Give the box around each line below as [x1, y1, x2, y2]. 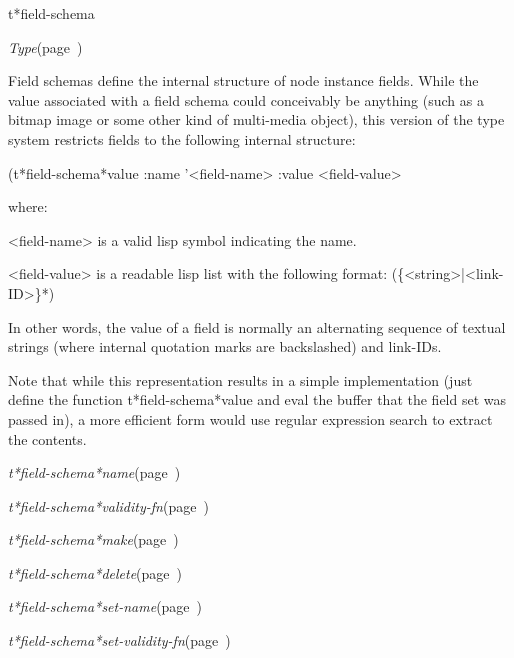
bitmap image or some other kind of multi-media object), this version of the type [8, 109, 505, 130]
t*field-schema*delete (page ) [8, 562, 182, 583]
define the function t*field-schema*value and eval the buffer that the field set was [8, 389, 507, 410]
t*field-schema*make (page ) [8, 529, 179, 550]
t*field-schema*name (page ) [8, 462, 181, 483]
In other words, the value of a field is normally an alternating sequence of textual [8, 316, 506, 337]
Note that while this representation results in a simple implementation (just [8, 369, 473, 390]
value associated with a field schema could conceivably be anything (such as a [8, 89, 484, 110]
